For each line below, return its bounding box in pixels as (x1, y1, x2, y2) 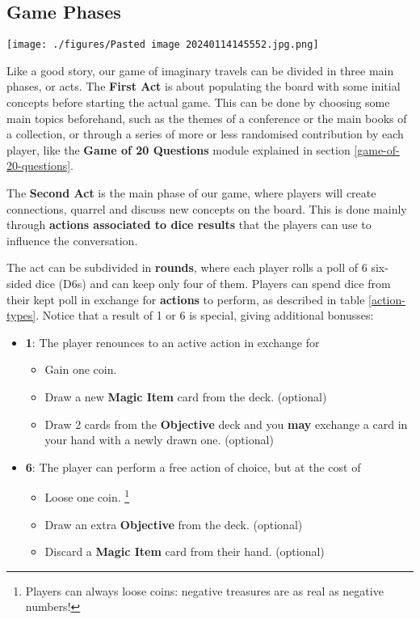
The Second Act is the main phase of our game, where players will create (6, 184, 376, 201)
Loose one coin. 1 (44, 486, 130, 505)
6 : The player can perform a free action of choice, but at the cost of (25, 458, 361, 475)
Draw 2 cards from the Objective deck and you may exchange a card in (44, 415, 408, 432)
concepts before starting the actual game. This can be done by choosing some (6, 94, 390, 111)
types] (6, 307, 36, 324)
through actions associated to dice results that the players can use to (6, 216, 372, 233)
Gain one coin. (44, 361, 117, 378)
